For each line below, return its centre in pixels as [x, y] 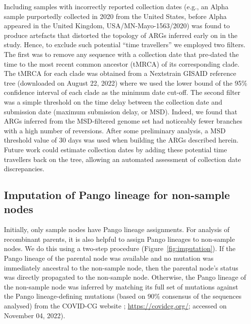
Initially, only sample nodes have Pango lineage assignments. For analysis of [117, 229]
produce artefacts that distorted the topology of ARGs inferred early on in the [121, 35]
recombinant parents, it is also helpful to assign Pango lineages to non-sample [119, 239]
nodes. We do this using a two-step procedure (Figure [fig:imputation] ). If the [120, 248]
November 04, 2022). [35, 315]
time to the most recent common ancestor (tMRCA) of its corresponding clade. [122, 63]
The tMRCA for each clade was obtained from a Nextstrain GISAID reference [120, 73]
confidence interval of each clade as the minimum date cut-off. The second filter [122, 92]
